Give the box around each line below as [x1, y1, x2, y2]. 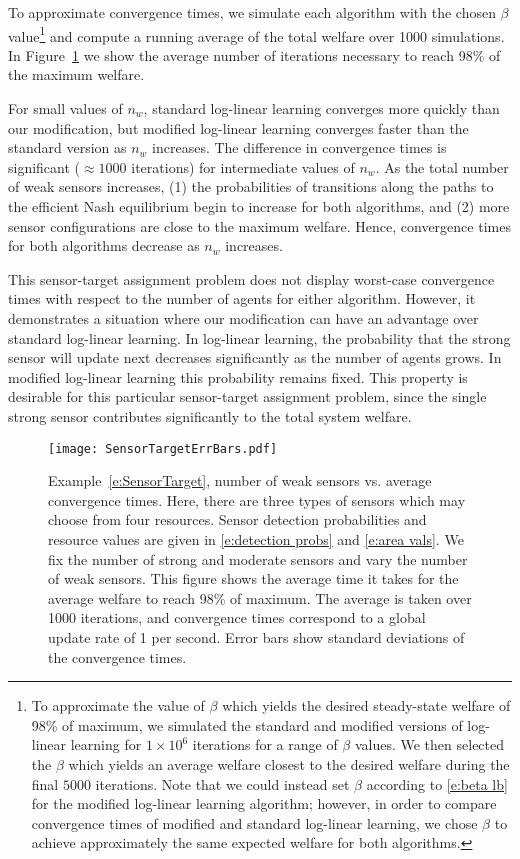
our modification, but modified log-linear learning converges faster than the [8, 117, 469, 138]
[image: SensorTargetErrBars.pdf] [48, 441, 278, 456]
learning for [70, 734, 142, 755]
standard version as [8, 137, 127, 158]
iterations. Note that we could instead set [95, 773, 350, 794]
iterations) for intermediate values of [131, 156, 355, 177]
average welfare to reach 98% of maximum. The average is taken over [48, 587, 472, 608]
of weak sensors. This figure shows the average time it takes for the [48, 568, 459, 589]
